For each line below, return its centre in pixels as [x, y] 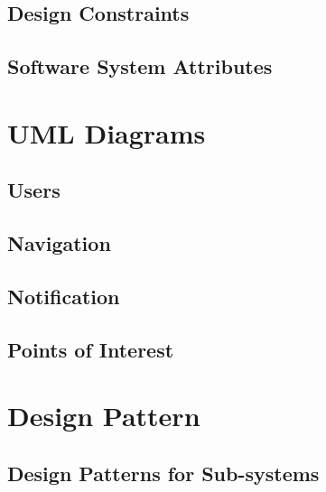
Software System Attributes [140, 66]
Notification [64, 296]
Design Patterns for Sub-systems [163, 473]
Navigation [59, 243]
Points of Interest [91, 349]
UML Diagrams [107, 132]
